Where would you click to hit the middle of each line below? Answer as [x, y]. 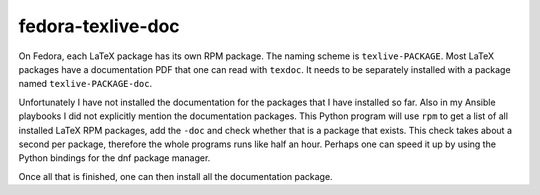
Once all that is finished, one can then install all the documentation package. [176, 176]
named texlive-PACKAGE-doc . [85, 84]
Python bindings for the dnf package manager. [114, 158]
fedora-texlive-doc [99, 26]
